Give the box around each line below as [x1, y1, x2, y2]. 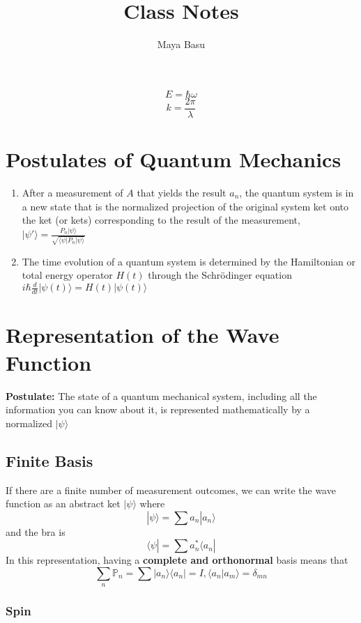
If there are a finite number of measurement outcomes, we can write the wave [6, 482, 336, 497]
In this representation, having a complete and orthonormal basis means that [6, 553, 348, 567]
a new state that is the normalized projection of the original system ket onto [22, 199, 349, 213]
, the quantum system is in [239, 185, 354, 199]
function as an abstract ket [6, 496, 121, 511]
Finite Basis [6, 449, 93, 471]
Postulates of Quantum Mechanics [6, 144, 341, 173]
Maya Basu [157, 37, 206, 52]
